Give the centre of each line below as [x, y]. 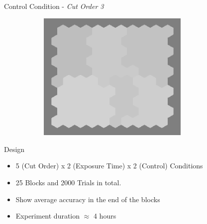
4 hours [105, 216]
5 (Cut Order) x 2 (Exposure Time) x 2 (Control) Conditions [109, 166]
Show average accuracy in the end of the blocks [88, 199]
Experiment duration [48, 216]
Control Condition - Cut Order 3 [54, 6]
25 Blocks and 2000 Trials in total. [68, 182]
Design [14, 149]
